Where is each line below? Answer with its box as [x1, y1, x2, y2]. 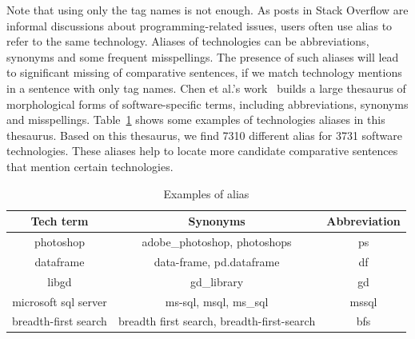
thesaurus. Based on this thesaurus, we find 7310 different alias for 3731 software [6, 126, 402, 143]
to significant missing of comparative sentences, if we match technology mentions [6, 64, 402, 81]
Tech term [30, 213, 89, 229]
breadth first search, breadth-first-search [118, 313, 316, 329]
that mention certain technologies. [6, 158, 174, 174]
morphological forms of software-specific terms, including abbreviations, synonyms [6, 95, 409, 112]
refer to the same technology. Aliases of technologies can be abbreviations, [6, 33, 369, 50]
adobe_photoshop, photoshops [142, 233, 292, 249]
